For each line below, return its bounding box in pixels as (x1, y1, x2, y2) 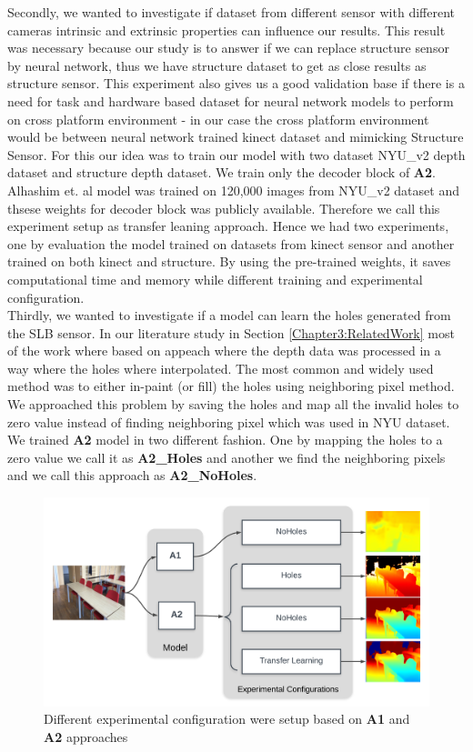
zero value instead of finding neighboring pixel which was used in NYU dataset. (7, 412, 450, 431)
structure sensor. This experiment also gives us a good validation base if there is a (7, 74, 465, 93)
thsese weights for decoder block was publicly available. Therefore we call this (7, 198, 440, 217)
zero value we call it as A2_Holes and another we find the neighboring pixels (7, 447, 446, 466)
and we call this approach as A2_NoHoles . (7, 466, 257, 485)
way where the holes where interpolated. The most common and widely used (7, 358, 434, 377)
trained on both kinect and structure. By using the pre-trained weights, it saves (7, 252, 451, 271)
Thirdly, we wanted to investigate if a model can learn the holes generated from (7, 306, 451, 325)
